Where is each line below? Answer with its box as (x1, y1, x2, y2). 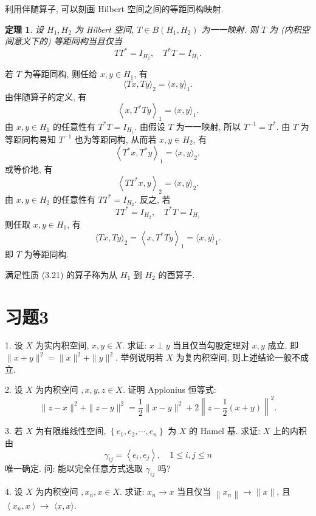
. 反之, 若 (134, 192, 171, 205)
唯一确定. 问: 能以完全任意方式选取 (5, 462, 143, 475)
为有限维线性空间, (35, 424, 106, 437)
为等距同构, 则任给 (24, 67, 98, 80)
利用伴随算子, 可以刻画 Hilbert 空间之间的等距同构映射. (5, 2, 224, 15)
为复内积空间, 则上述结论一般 (176, 351, 292, 364)
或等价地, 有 (5, 163, 53, 175)
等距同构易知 (5, 132, 56, 145)
